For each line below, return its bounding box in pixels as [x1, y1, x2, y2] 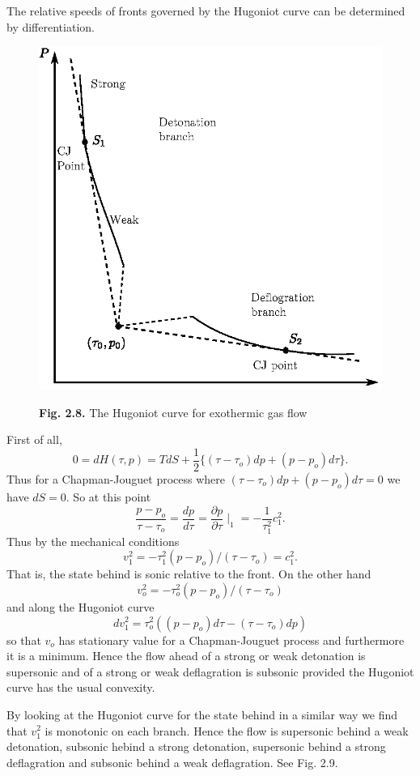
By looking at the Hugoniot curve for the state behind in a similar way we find [6, 706, 398, 723]
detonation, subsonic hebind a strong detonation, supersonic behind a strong [6, 738, 386, 755]
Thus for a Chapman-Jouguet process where [6, 471, 226, 488]
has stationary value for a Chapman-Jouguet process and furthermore [58, 631, 405, 648]
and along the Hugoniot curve [6, 598, 155, 615]
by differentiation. [6, 18, 95, 35]
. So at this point [66, 488, 151, 505]
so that [6, 631, 41, 648]
